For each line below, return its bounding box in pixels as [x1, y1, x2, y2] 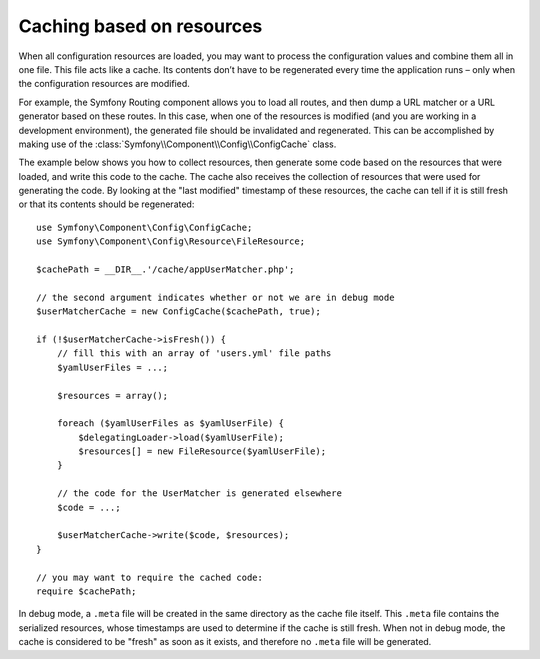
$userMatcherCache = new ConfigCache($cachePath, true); [36, 306, 322, 317]
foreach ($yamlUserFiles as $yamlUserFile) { [56, 418, 285, 429]
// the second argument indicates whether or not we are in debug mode [36, 291, 395, 303]
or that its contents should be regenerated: [18, 198, 195, 210]
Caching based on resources [18, 15, 263, 37]
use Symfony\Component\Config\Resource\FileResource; [36, 236, 305, 247]
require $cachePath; [36, 586, 137, 597]
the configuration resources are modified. [18, 78, 190, 90]
